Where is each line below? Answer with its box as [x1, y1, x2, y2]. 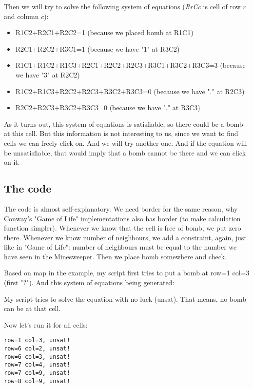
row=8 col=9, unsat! [4, 377, 71, 385]
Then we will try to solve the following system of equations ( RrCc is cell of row [4, 1, 241, 11]
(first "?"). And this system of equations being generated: [4, 277, 175, 288]
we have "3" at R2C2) [15, 69, 80, 79]
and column [4, 11, 39, 21]
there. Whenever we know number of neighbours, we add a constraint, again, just [4, 232, 247, 242]
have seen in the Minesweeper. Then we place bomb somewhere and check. [4, 251, 227, 261]
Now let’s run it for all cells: [4, 319, 88, 330]
